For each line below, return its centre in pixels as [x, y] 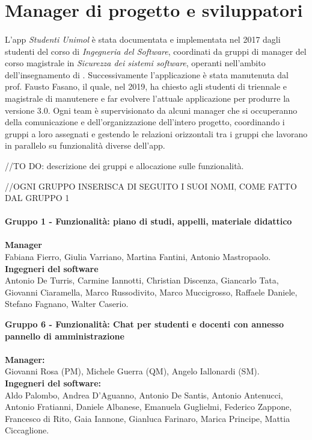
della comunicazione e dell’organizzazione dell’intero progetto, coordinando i [145, 122]
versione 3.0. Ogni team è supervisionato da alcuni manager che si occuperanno [151, 110]
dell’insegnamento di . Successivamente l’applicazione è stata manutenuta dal [147, 74]
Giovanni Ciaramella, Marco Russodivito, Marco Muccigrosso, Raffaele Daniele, [151, 292]
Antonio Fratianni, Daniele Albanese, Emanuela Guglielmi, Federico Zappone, [148, 407]
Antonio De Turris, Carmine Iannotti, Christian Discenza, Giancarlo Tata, [142, 280]
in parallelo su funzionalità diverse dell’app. [85, 145]
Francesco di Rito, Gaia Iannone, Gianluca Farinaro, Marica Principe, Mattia [148, 418]
